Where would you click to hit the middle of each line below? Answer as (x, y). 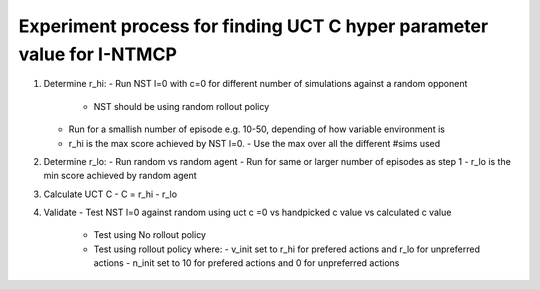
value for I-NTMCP (97, 54)
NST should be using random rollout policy (181, 106)
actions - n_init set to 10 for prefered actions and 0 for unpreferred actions (246, 263)
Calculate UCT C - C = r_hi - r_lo (110, 194)
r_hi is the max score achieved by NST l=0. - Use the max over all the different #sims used (254, 143)
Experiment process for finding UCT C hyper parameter (253, 26)
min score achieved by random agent (120, 176)
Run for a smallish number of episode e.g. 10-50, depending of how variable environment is (256, 129)
